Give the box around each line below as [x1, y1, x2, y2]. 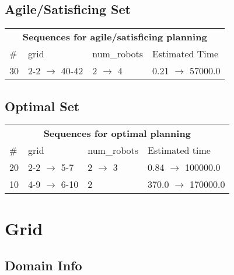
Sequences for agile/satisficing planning [22, 30, 207, 44]
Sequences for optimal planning [43, 126, 191, 140]
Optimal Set [5, 97, 80, 115]
